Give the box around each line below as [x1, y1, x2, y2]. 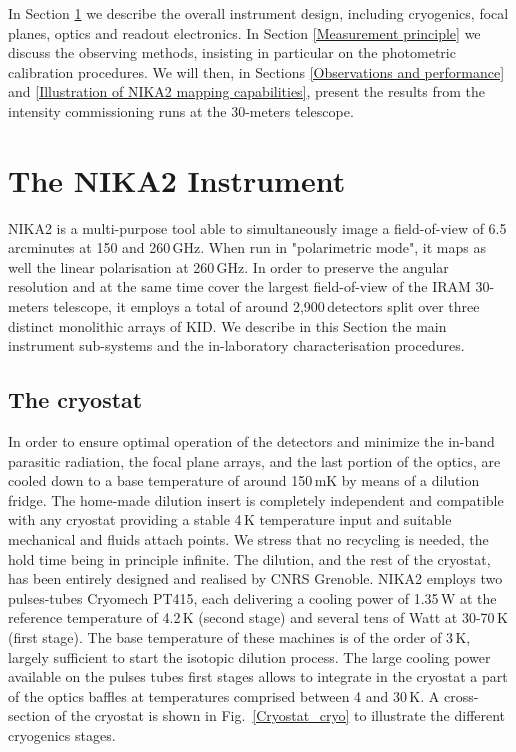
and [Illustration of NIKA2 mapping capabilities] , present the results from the [8, 81, 485, 102]
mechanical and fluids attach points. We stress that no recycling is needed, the [8, 529, 489, 550]
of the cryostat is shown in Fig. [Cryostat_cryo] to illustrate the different [54, 705, 506, 726]
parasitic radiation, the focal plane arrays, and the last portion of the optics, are [8, 450, 501, 471]
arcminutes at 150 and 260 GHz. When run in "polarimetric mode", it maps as [8, 237, 487, 258]
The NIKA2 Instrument [8, 159, 346, 200]
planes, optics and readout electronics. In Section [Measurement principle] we [8, 22, 481, 43]
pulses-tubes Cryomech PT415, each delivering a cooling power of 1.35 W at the [8, 587, 497, 608]
